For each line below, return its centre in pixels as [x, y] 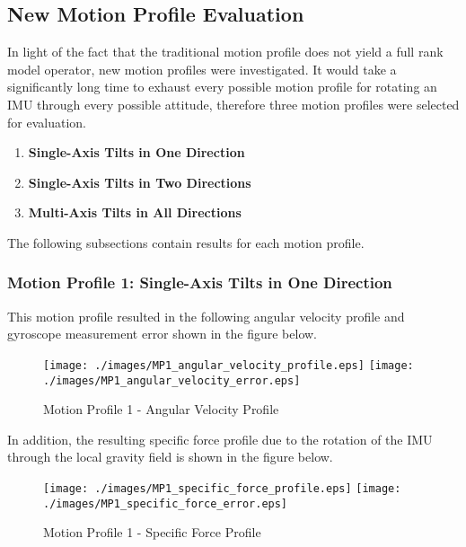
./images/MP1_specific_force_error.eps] [166, 503]
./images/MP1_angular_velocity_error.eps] [172, 380]
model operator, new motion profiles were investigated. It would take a [202, 69]
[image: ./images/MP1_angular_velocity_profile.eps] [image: [229, 365]
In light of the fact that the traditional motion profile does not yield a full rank [225, 52]
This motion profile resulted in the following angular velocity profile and [206, 316]
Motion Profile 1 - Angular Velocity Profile [161, 409]
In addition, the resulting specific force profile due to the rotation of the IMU [220, 439]
